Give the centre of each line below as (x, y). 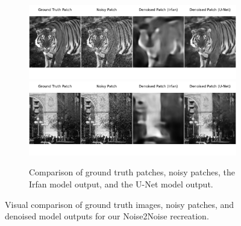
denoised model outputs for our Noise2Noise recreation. (107, 216)
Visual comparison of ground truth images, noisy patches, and (120, 204)
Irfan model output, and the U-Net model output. (121, 184)
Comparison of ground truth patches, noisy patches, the (132, 172)
